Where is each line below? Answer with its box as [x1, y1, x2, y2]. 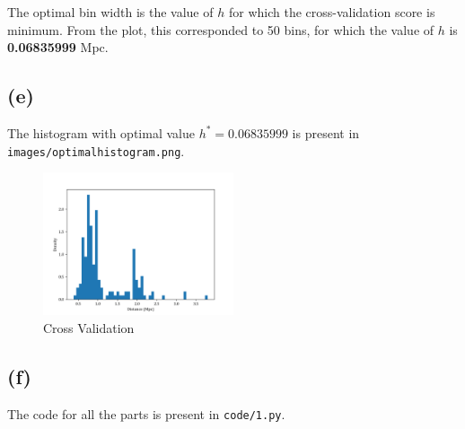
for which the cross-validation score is [228, 3, 435, 21]
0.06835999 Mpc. [7, 38, 109, 57]
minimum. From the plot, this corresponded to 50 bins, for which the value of [7, 20, 434, 39]
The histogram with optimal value [7, 123, 195, 142]
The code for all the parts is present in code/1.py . [7, 404, 285, 423]
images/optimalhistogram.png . [7, 141, 185, 160]
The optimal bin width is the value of [7, 3, 214, 21]
